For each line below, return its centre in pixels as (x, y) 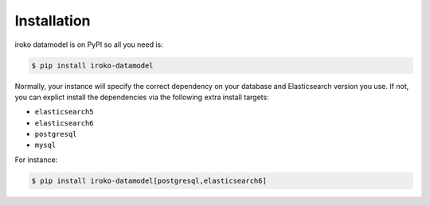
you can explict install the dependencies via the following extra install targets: (142, 97)
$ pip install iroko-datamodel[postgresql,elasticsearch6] (149, 180)
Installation (53, 21)
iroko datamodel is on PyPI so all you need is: (89, 44)
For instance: (36, 160)
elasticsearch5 (64, 112)
